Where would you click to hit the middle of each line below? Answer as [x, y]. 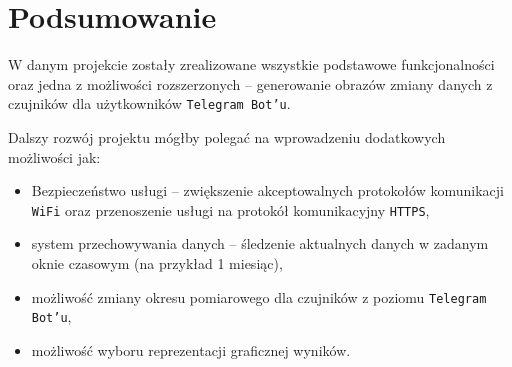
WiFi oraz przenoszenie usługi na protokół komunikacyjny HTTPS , [230, 209]
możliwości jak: [54, 156]
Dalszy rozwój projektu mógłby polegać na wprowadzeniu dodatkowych [227, 136]
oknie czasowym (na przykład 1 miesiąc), [157, 263]
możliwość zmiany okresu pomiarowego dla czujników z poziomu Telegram [259, 296]
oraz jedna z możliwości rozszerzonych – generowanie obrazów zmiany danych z [250, 83]
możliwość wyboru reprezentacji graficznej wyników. [191, 349]
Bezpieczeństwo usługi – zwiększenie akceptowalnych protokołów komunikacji [267, 190]
